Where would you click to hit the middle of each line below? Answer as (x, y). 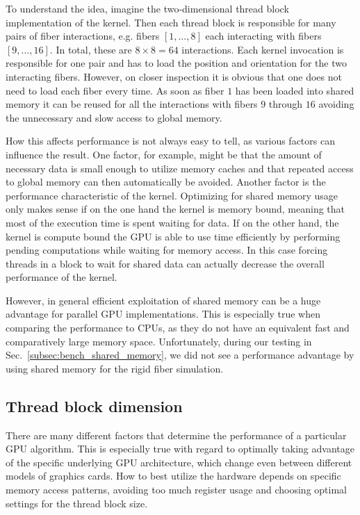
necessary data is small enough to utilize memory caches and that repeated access (180, 168)
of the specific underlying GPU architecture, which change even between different (179, 462)
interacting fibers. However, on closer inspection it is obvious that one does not (174, 76)
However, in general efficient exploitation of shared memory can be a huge (163, 300)
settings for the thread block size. (77, 503)
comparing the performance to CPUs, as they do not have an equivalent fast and (178, 328)
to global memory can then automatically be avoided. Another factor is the (166, 182)
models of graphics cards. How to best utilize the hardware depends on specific (173, 476)
